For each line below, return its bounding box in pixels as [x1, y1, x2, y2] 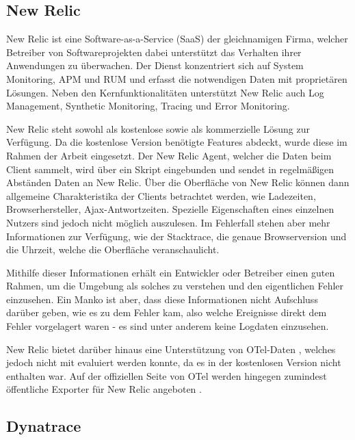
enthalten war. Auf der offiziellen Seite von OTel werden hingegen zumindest [6, 368, 327, 383]
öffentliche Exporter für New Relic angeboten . [6, 382, 202, 396]
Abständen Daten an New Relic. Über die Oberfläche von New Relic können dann [6, 175, 350, 190]
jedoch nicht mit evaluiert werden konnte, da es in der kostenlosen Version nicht [6, 355, 341, 370]
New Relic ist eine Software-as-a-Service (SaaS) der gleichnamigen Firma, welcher [6, 31, 348, 46]
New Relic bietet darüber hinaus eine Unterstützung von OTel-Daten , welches [6, 341, 336, 356]
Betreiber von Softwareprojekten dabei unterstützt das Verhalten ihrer [6, 44, 302, 59]
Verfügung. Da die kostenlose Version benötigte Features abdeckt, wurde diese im [6, 135, 347, 149]
